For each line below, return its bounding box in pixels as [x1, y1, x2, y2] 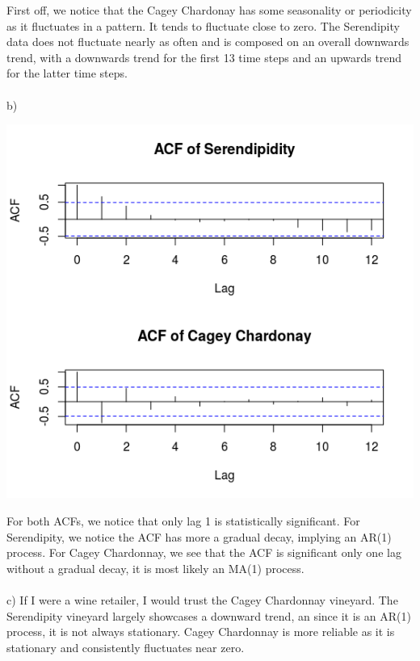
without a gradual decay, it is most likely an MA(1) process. [6, 559, 304, 576]
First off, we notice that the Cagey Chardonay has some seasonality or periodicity [6, 2, 412, 18]
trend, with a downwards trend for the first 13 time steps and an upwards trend [6, 48, 402, 65]
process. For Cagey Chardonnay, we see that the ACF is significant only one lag [6, 544, 401, 561]
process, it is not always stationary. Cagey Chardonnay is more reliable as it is [6, 623, 395, 640]
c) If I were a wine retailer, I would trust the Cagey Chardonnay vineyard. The [6, 591, 398, 608]
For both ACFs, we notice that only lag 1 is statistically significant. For [6, 512, 360, 529]
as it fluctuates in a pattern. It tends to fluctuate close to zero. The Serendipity [6, 17, 400, 34]
